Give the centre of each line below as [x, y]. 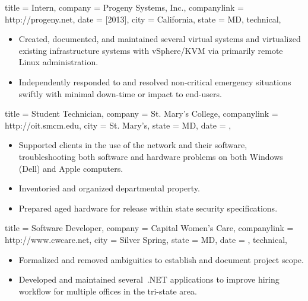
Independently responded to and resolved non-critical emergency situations [155, 81]
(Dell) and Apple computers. [71, 168]
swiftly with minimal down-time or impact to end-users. [120, 93]
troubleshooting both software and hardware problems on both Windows [151, 156]
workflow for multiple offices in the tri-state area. [108, 291]
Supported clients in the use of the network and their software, [133, 145]
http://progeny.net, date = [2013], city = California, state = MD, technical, [143, 19]
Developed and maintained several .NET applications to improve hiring [149, 279]
